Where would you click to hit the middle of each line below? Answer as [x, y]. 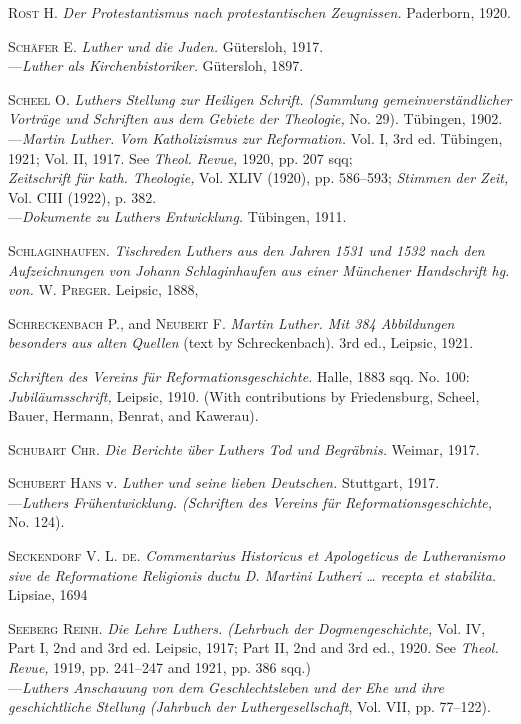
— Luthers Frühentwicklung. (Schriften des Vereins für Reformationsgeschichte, [250, 501]
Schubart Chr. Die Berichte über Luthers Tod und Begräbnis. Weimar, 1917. [244, 448]
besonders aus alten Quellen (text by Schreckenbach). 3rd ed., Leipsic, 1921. [241, 342]
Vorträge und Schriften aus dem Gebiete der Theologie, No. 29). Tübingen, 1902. [255, 118]
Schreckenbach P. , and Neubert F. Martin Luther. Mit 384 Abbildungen [231, 322]
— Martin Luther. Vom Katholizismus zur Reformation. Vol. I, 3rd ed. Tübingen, [255, 137]
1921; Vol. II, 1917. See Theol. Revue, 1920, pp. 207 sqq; [180, 157]
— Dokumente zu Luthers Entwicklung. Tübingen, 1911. [177, 216]
